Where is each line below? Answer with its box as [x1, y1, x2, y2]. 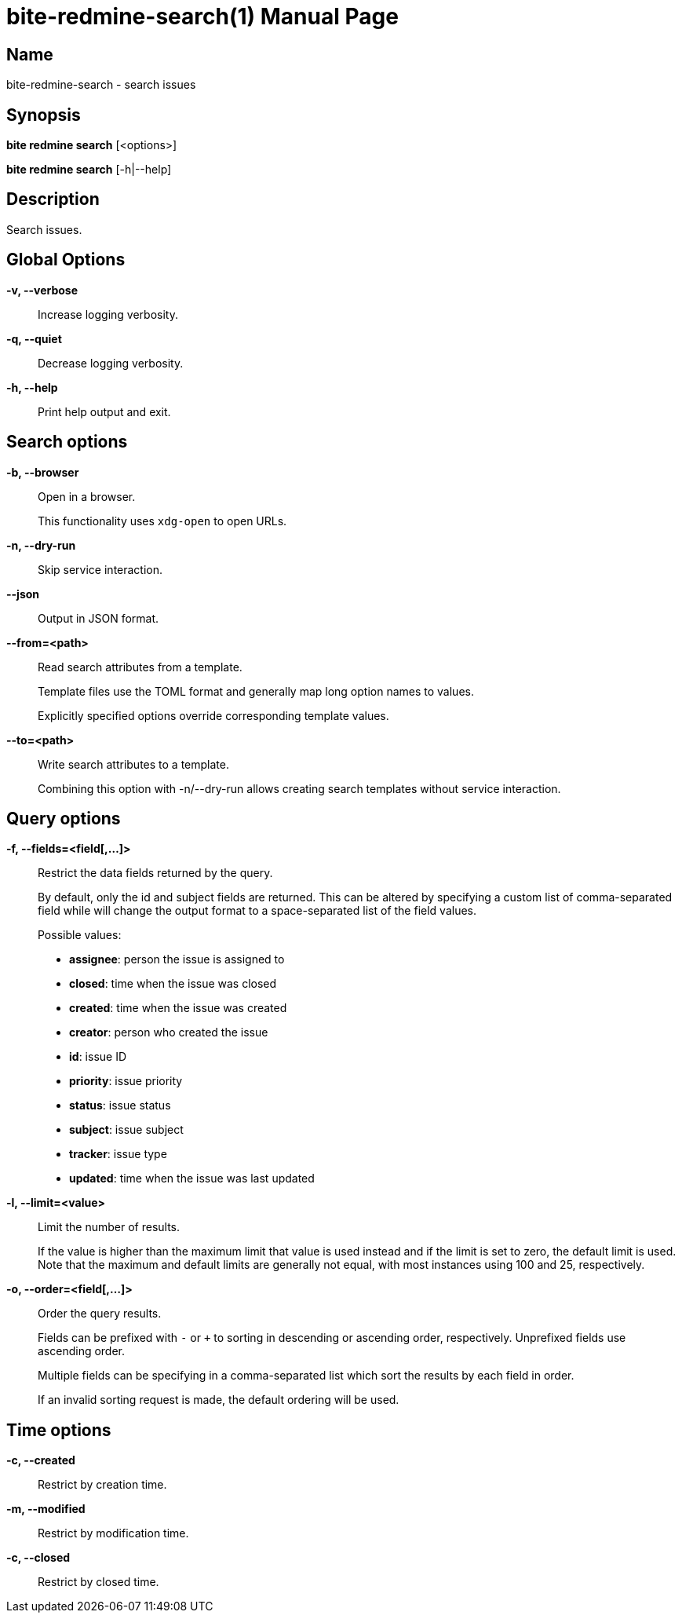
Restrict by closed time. [38, 1575, 159, 1589]
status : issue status [69, 1098, 171, 1113]
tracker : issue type [69, 1147, 167, 1161]
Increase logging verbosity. [38, 307, 178, 321]
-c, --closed [6, 1551, 71, 1565]
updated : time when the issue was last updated [69, 1171, 315, 1186]
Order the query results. [38, 1307, 162, 1321]
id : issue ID [69, 1050, 127, 1064]
